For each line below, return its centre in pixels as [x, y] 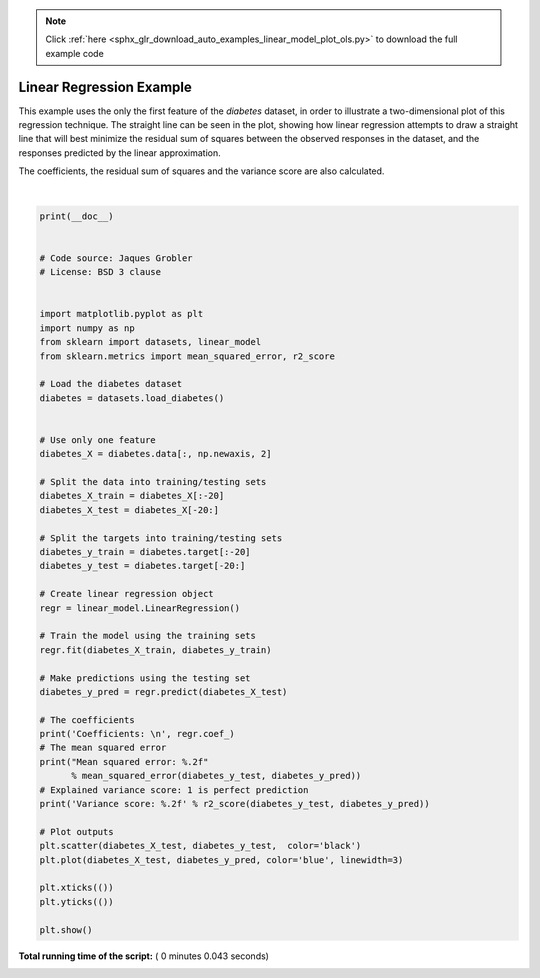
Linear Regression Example [105, 86]
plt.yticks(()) [76, 901]
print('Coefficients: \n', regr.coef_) [137, 734]
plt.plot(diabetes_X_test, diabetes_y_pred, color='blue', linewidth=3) [221, 859]
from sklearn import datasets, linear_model [150, 342]
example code [74, 53]
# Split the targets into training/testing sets [161, 538]
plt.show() [66, 929]
